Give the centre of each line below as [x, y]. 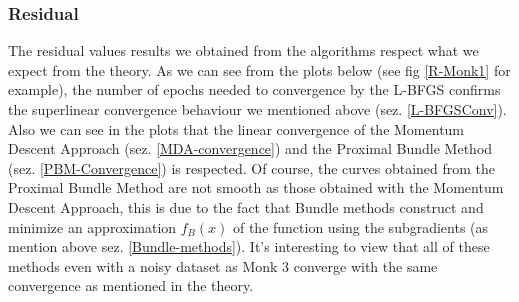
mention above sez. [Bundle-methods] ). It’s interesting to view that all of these [249, 246]
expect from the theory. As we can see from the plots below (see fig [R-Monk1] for [259, 69]
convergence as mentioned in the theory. [131, 285]
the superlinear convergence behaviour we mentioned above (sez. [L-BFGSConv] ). [257, 109]
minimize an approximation [92, 226]
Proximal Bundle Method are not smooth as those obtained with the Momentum [256, 187]
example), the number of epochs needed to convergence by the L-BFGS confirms [254, 89]
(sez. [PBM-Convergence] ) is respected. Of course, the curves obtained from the [252, 167]
